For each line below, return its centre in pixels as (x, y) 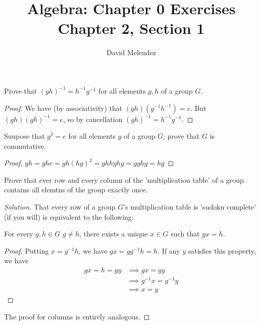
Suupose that (24, 136)
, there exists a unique (114, 234)
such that (185, 234)
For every (19, 234)
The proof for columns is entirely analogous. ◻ (77, 316)
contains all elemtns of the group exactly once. (76, 190)
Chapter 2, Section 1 (131, 28)
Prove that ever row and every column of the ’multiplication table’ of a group (124, 179)
